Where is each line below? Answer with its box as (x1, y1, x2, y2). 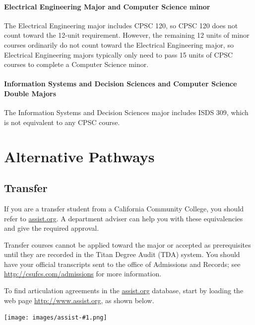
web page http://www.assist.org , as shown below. (4, 295, 154, 305)
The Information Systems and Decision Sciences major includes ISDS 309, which (4, 107, 249, 118)
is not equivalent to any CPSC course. (4, 117, 120, 127)
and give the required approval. (4, 223, 99, 233)
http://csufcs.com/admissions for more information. (4, 268, 162, 279)
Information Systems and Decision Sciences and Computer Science (4, 78, 237, 89)
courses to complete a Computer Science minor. (4, 59, 149, 69)
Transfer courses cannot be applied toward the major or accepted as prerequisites (4, 239, 251, 250)
